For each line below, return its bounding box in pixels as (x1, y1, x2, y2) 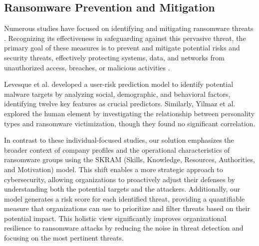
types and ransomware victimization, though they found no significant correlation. (4, 118, 256, 128)
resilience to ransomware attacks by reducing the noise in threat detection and (4, 223, 244, 233)
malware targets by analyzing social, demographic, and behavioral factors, (4, 88, 231, 99)
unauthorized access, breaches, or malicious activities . (4, 62, 170, 72)
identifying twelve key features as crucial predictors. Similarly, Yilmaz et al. (4, 98, 236, 109)
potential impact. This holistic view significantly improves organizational (4, 213, 227, 223)
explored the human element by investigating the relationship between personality (4, 108, 255, 118)
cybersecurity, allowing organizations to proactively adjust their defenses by (4, 174, 235, 184)
